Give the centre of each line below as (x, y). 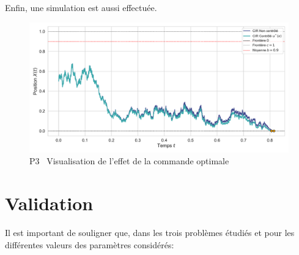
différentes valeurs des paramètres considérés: (90, 244)
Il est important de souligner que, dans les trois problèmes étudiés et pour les (150, 232)
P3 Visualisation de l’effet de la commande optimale (129, 161)
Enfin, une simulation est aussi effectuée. (81, 7)
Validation (49, 203)
